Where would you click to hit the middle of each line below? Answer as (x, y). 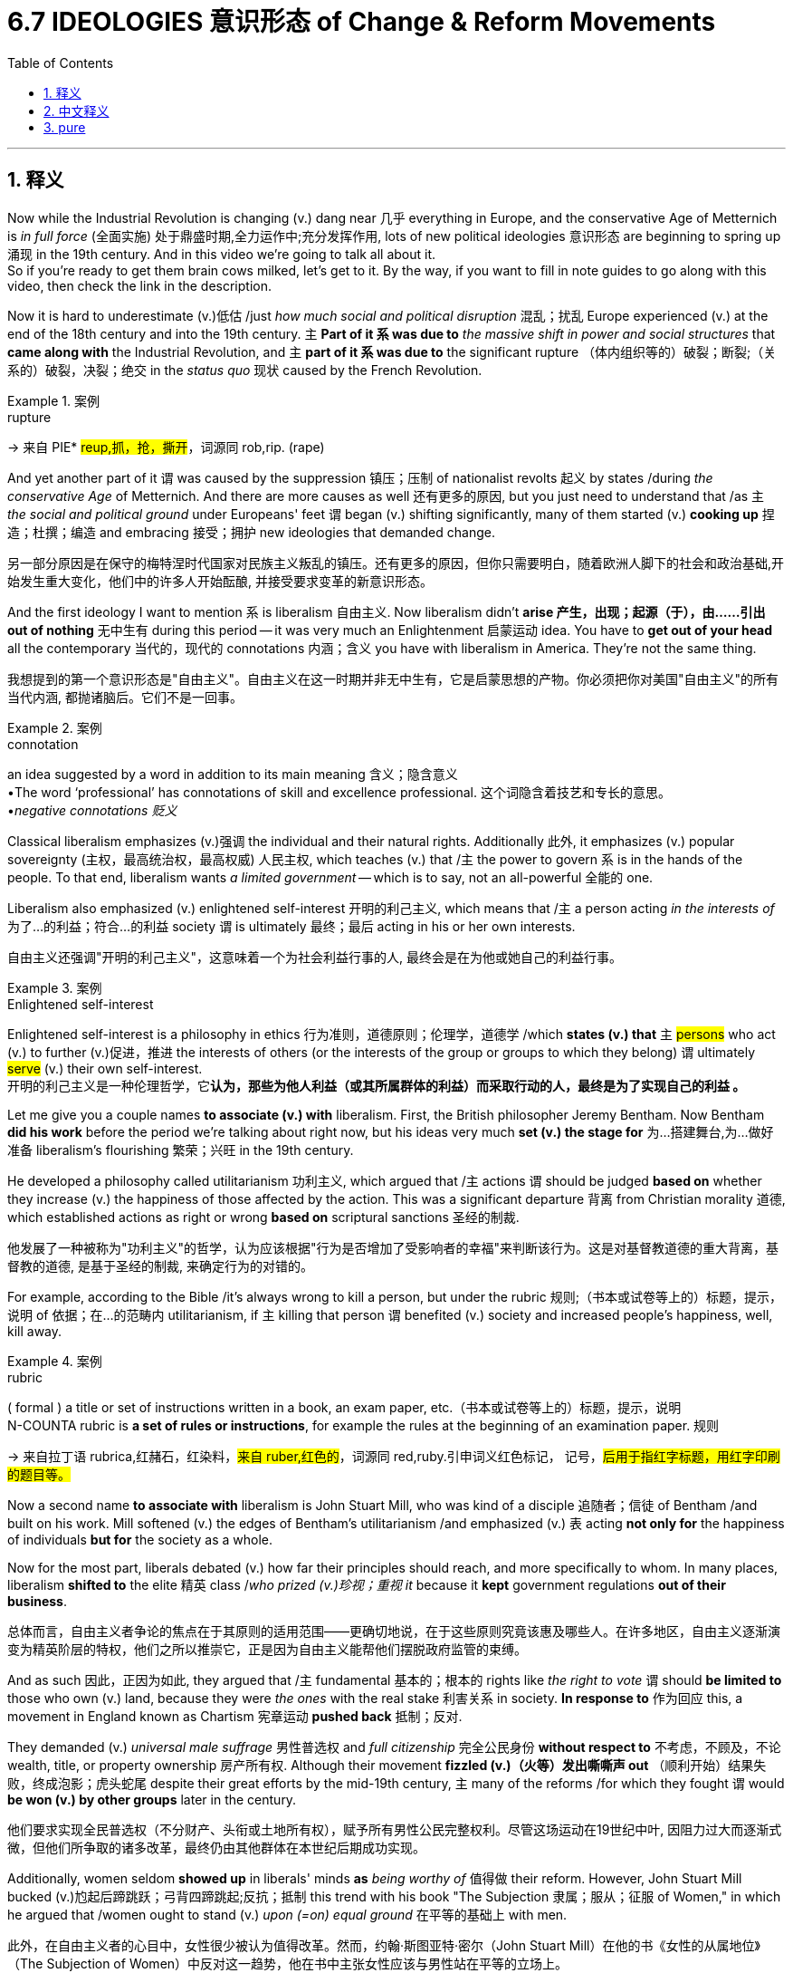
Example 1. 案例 (53, 400)
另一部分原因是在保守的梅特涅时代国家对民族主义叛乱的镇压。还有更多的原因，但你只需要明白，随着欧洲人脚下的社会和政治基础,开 (396, 563)
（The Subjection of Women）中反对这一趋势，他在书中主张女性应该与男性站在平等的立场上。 (288, 1963)
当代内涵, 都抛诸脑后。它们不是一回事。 (125, 697)
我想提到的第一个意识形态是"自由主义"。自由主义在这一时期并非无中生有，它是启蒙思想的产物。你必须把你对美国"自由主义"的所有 (393, 679)
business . (37, 1601)
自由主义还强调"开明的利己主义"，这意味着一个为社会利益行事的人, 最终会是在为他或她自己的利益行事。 (315, 957)
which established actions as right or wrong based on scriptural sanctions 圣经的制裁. (263, 1217)
